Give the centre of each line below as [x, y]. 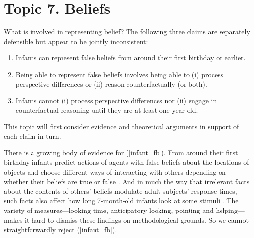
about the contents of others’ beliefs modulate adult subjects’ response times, [121, 191]
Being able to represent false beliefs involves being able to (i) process [119, 74]
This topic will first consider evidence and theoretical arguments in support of [122, 126]
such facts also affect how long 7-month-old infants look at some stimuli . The [121, 200]
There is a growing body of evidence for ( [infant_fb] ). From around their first [121, 152]
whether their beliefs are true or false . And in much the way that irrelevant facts [127, 181]
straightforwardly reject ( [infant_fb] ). [61, 229]
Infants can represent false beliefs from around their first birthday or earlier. [130, 58]
